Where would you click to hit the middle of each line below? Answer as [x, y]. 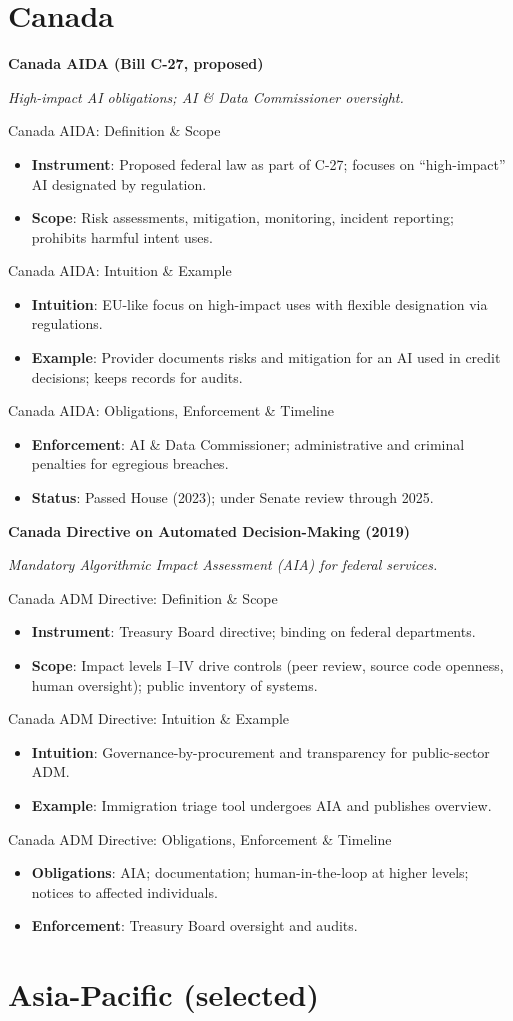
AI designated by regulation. [119, 183]
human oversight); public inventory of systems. [174, 684]
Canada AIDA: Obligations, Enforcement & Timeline [171, 410]
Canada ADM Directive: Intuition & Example [149, 718]
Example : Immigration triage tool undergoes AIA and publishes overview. [261, 804]
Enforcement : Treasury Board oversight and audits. [194, 925]
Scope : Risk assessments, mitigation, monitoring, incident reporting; [242, 217]
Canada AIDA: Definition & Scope [114, 130]
